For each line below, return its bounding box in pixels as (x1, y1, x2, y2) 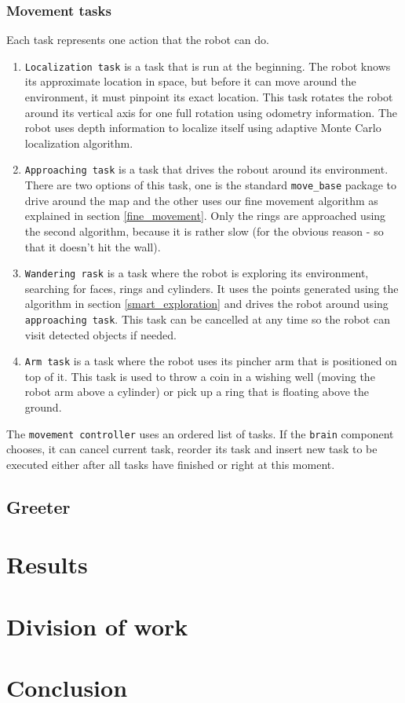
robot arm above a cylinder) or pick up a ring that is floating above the (24, 383, 369, 400)
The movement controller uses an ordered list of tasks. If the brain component (6, 425, 394, 441)
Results (6, 548, 88, 580)
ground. (24, 399, 62, 416)
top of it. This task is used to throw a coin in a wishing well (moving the (24, 368, 375, 384)
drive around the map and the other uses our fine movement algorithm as (24, 192, 378, 208)
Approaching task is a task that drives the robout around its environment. (24, 161, 389, 178)
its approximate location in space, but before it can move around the (24, 73, 356, 90)
